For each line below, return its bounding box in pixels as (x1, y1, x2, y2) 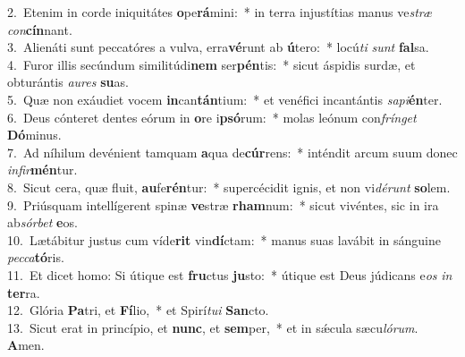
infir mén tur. (7, 160, 78, 179)
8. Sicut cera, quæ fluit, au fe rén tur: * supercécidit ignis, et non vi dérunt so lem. (7, 177, 451, 196)
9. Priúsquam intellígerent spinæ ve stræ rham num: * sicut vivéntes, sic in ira (7, 195, 439, 214)
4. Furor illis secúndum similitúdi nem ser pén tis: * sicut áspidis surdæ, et (7, 55, 416, 73)
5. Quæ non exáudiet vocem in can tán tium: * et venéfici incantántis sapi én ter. (7, 89, 443, 108)
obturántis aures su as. (7, 72, 129, 91)
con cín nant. (7, 20, 72, 38)
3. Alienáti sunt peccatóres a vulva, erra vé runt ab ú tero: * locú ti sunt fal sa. (7, 38, 429, 56)
